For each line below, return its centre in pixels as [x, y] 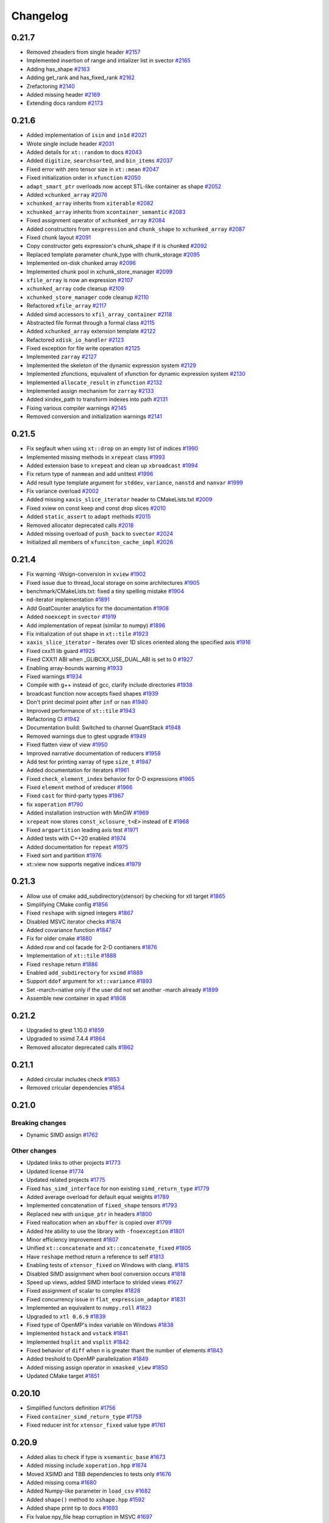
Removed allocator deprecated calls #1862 [80, 1047]
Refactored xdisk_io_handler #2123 [75, 340]
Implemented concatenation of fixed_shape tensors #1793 [102, 1206]
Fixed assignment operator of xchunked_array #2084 [96, 221]
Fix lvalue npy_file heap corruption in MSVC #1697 [89, 1516]
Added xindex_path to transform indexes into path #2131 [97, 400]
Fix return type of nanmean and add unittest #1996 [90, 474]
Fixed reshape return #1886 [62, 964]
